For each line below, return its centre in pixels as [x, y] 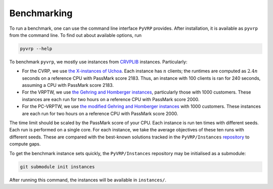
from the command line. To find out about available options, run [75, 35]
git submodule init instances [57, 167]
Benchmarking [41, 13]
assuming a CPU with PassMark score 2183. [68, 85]
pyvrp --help [36, 49]
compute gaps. [25, 144]
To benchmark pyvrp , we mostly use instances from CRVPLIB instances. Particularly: [98, 62]
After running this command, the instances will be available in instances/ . [88, 180]
